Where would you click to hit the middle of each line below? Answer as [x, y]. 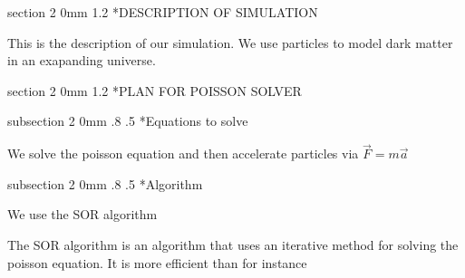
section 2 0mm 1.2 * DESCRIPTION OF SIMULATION [163, 12]
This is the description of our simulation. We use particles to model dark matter [230, 42]
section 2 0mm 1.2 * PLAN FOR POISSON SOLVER [155, 90]
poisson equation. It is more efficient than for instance [157, 262]
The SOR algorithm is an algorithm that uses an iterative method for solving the [233, 244]
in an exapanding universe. [82, 60]
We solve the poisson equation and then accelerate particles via [183, 153]
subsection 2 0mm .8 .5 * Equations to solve [128, 121]
